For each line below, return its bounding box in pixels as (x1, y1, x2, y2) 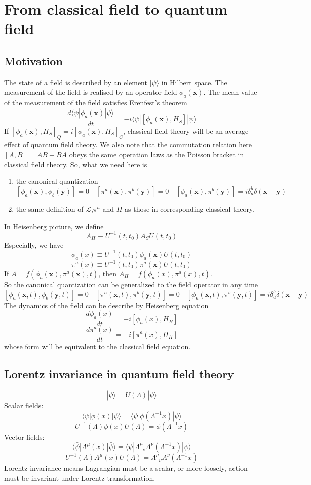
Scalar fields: (4, 400, 44, 411)
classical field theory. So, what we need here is (4, 159, 147, 169)
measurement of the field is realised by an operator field (4, 87, 177, 97)
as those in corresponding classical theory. (125, 203, 255, 214)
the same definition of (16, 203, 84, 214)
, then (98, 268, 117, 279)
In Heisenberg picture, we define (4, 220, 104, 231)
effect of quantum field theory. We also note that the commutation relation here (4, 139, 252, 150)
